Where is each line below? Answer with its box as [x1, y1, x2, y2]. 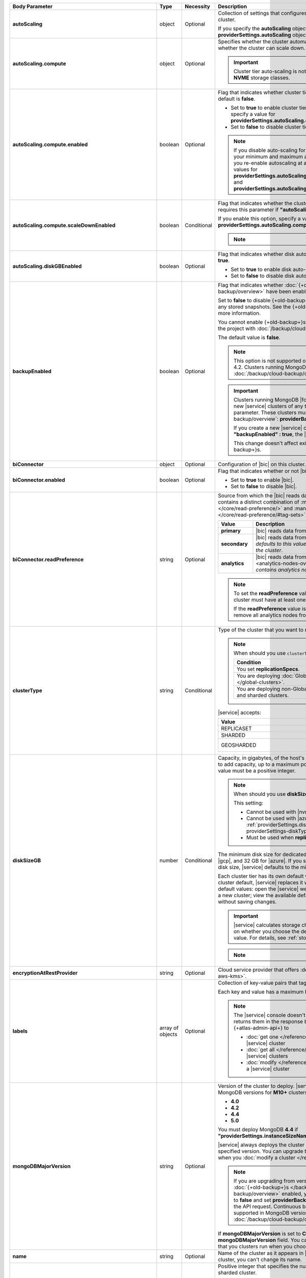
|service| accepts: [217, 709, 261, 716]
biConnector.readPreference [12, 556, 84, 563]
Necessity [185, 3, 210, 10]
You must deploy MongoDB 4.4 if [217, 1126, 298, 1133]
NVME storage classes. [233, 74, 290, 81]
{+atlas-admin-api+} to [233, 1024, 289, 1031]
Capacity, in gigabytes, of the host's [217, 755, 305, 761]
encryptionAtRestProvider [12, 969, 78, 976]
